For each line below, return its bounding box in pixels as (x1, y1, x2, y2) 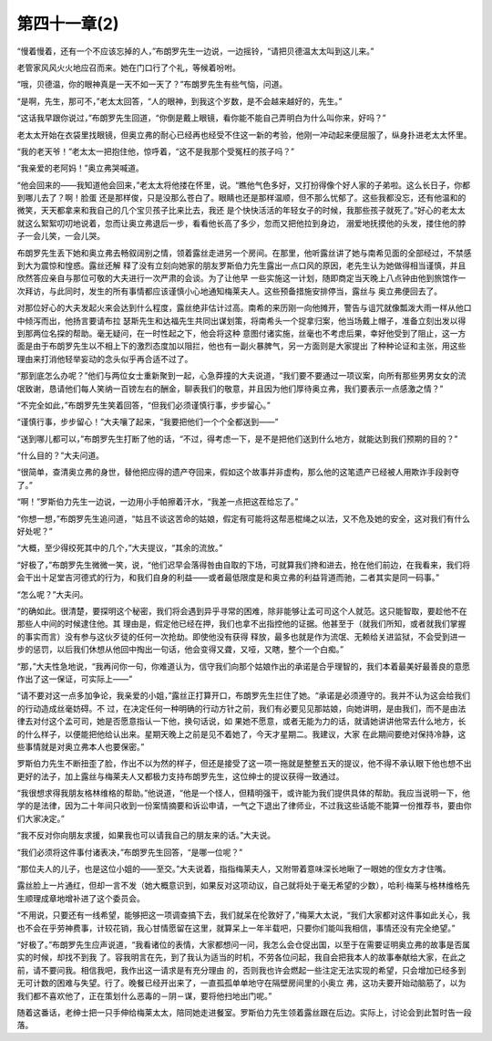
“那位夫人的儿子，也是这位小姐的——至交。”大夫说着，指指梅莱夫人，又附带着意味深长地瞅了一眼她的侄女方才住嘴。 (16, 863, 451, 875)
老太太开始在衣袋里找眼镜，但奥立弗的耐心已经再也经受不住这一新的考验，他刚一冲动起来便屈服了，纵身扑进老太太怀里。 (16, 129, 472, 141)
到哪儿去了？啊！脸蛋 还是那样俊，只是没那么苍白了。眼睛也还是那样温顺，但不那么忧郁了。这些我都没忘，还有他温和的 (16, 193, 466, 203)
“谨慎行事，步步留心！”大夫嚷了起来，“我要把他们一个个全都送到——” (16, 416, 279, 428)
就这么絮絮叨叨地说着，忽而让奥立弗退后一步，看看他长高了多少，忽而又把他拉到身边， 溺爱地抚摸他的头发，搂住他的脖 (16, 217, 466, 228)
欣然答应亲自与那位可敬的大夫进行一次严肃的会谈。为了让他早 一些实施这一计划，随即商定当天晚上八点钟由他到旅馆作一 (16, 273, 466, 284)
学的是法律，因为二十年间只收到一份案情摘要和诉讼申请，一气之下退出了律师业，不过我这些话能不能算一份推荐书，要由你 (16, 800, 472, 811)
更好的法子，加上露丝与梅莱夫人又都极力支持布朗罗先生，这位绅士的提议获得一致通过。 (16, 771, 344, 782)
